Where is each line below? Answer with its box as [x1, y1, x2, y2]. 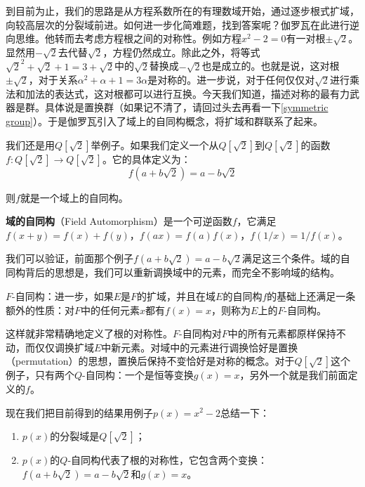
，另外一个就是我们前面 [239, 368, 348, 382]
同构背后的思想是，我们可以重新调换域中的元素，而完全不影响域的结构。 [6, 265, 340, 280]
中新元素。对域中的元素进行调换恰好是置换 [101, 339, 298, 354]
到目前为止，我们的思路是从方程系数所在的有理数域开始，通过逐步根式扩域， [6, 4, 359, 18]
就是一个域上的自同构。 [20, 190, 128, 204]
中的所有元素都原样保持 [227, 326, 336, 341]
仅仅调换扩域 [34, 339, 94, 354]
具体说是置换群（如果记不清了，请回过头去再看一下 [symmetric [44, 100, 328, 115]
